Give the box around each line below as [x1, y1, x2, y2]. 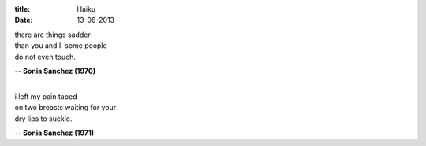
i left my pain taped [14, 91, 77, 101]
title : [14, 5, 31, 13]
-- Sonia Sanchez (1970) [14, 66, 96, 75]
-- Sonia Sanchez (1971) [14, 128, 95, 137]
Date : [14, 16, 33, 25]
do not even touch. [14, 52, 77, 61]
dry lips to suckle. [14, 114, 73, 123]
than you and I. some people [14, 41, 107, 50]
